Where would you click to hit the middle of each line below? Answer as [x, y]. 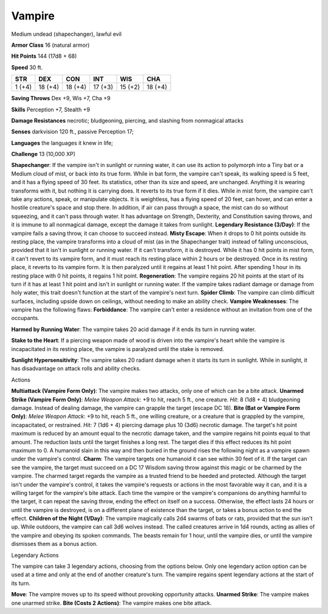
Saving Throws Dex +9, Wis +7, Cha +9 [61, 98]
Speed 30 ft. [27, 67]
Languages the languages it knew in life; [62, 143]
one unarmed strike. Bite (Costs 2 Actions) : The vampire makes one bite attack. [111, 603]
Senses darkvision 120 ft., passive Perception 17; [72, 132]
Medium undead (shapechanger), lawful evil [66, 34]
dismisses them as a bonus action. [54, 544]
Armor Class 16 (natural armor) [50, 45]
